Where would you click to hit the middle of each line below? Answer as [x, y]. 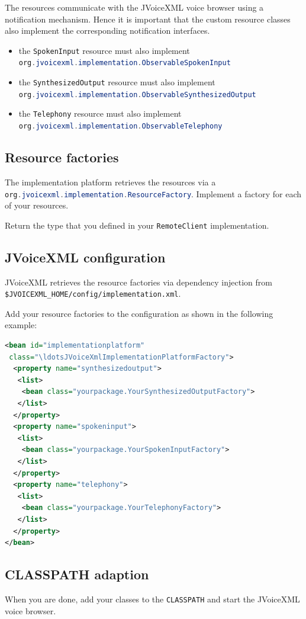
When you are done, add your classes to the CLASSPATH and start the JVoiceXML [152, 599]
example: [21, 325]
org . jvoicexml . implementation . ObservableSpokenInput [125, 63]
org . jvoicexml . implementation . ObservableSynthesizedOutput [137, 94]
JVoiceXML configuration [85, 257]
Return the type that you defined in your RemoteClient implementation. [137, 225]
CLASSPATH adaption [77, 574]
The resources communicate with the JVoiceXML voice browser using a [134, 7]
